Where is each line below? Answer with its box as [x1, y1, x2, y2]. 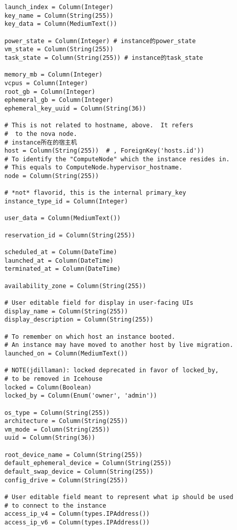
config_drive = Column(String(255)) [4, 476, 128, 484]
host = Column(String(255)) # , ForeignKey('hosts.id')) [4, 147, 205, 155]
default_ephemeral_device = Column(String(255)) [4, 460, 172, 467]
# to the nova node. [4, 130, 77, 137]
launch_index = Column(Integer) [4, 4, 114, 11]
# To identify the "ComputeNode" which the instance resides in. [4, 155, 230, 163]
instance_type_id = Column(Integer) [4, 198, 128, 205]
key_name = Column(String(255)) [4, 12, 114, 19]
